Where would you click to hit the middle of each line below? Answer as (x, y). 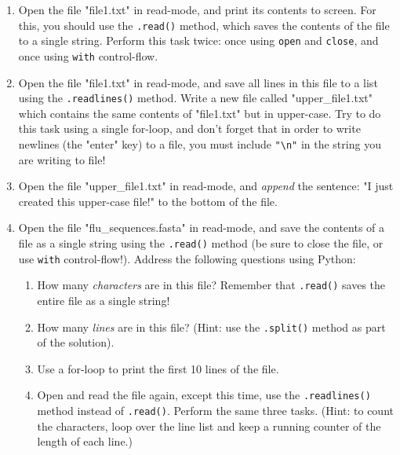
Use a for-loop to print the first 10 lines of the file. (158, 368)
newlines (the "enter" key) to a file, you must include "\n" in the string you (200, 144)
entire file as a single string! (104, 300)
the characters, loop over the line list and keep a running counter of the (209, 426)
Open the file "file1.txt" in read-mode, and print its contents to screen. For (197, 9)
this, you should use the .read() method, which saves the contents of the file (204, 25)
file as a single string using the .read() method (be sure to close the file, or (201, 243)
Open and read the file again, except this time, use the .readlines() (204, 395)
